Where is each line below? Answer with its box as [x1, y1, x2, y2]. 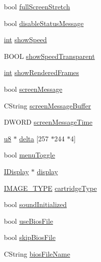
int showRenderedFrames [4, 67, 79, 78]
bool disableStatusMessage [4, 18, 84, 28]
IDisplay [4, 166, 29, 176]
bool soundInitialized [4, 199, 67, 210]
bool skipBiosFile [4, 232, 56, 242]
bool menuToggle [4, 150, 55, 160]
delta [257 [19, 133, 49, 143]
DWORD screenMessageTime [4, 117, 93, 127]
